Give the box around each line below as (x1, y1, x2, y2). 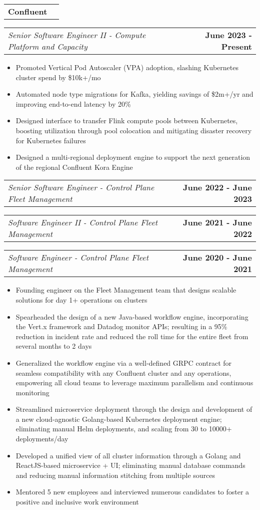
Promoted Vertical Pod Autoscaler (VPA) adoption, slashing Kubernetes (15, 62, 238, 72)
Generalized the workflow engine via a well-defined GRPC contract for (15, 357, 232, 368)
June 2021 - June (182, 216, 252, 228)
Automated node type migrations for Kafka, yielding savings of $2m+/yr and (15, 89, 253, 99)
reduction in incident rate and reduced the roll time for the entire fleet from (15, 331, 248, 341)
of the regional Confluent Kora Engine (15, 161, 133, 172)
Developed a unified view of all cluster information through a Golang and (15, 450, 241, 460)
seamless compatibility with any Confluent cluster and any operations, (15, 367, 231, 378)
